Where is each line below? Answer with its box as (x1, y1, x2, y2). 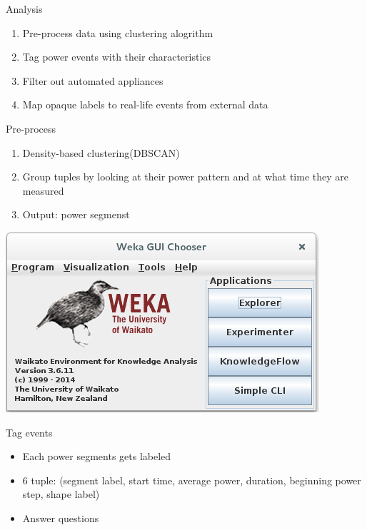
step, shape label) (22, 486, 100, 501)
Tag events (6, 424, 53, 439)
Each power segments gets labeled (22, 449, 171, 464)
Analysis (6, 1, 43, 16)
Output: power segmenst (22, 207, 130, 222)
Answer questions (22, 510, 99, 525)
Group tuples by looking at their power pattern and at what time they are (22, 169, 348, 184)
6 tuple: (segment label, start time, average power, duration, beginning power (22, 472, 361, 487)
